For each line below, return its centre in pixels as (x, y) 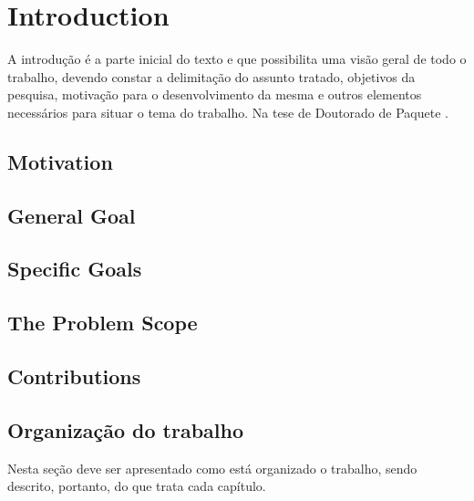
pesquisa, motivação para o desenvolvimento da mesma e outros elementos (215, 94)
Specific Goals (75, 269)
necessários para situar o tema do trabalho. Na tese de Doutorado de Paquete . (228, 112)
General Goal (72, 215)
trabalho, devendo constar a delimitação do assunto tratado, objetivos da (211, 76)
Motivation (60, 161)
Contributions (74, 376)
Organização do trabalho (126, 429)
